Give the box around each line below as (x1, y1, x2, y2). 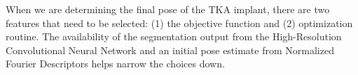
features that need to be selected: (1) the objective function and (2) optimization (6, 15, 353, 30)
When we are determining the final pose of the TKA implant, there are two (6, 2, 330, 16)
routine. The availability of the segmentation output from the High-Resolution (6, 29, 342, 44)
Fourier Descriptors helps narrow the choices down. (6, 56, 225, 71)
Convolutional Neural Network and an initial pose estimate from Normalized (6, 42, 334, 57)
